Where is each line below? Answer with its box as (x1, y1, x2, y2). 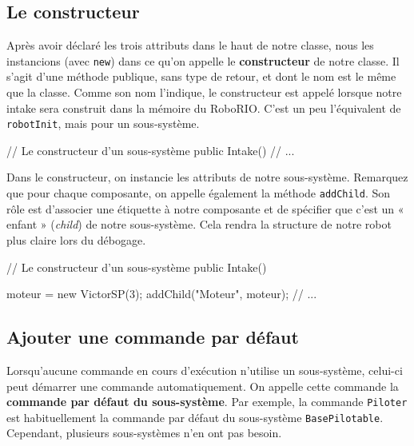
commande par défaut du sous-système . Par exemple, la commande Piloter (6, 393, 408, 410)
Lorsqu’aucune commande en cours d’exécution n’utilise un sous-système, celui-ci (6, 361, 403, 378)
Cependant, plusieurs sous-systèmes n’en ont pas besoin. (6, 424, 282, 441)
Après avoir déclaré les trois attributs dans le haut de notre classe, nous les (6, 37, 374, 54)
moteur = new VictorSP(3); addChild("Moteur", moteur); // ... (6, 285, 317, 302)
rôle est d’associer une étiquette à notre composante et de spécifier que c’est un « (6, 200, 404, 217)
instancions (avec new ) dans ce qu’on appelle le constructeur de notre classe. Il (6, 52, 400, 69)
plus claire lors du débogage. (6, 231, 146, 248)
